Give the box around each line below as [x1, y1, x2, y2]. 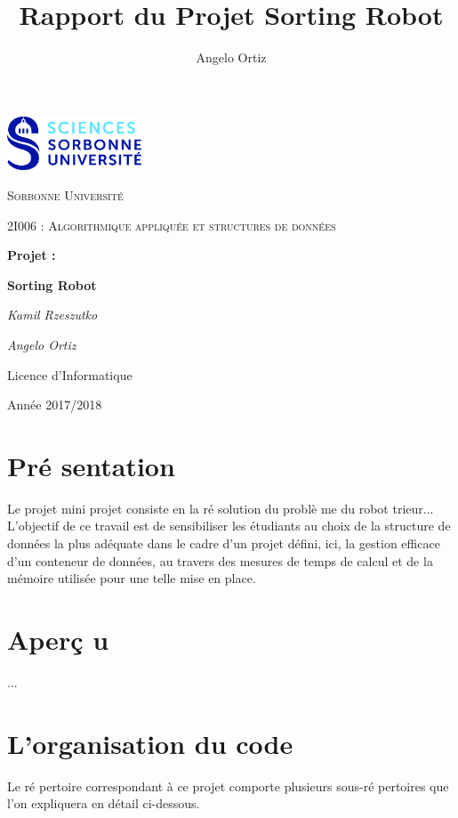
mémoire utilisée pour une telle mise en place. [7, 569, 256, 587]
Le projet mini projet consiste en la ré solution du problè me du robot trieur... [7, 498, 434, 517]
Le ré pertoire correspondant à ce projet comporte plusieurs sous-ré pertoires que [7, 776, 449, 795]
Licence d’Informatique [7, 365, 133, 384]
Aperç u [7, 621, 109, 658]
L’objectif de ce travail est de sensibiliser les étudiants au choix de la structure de [7, 516, 451, 535]
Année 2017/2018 [7, 395, 102, 414]
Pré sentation [7, 447, 175, 483]
